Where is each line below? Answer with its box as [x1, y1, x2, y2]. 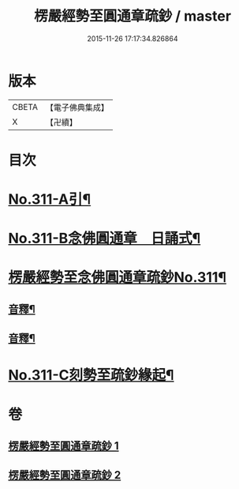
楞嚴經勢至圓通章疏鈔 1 [8, 439, 120, 453]
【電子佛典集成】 [45, 102, 109, 113]
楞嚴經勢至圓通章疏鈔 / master [34, 7, 231, 25]
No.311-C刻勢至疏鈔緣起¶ [8, 367, 175, 384]
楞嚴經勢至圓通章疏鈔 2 [8, 468, 121, 482]
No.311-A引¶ [8, 190, 91, 209]
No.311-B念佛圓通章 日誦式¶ [8, 230, 201, 247]
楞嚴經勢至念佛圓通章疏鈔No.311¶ [8, 269, 227, 287]
